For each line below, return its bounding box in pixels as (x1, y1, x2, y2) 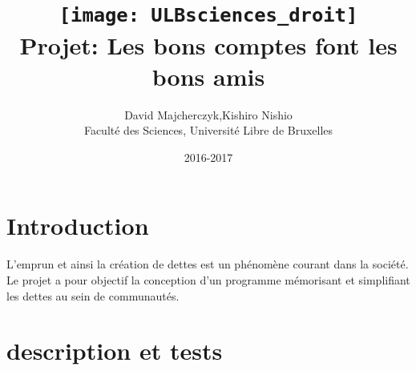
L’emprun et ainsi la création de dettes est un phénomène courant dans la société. (6, 256, 409, 272)
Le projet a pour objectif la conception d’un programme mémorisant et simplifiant (6, 271, 410, 288)
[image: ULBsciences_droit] (59, 4, 358, 27)
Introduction (6, 209, 149, 242)
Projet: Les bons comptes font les (19, 28, 398, 61)
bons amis (151, 59, 265, 92)
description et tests (6, 334, 223, 367)
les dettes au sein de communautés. (6, 287, 180, 304)
